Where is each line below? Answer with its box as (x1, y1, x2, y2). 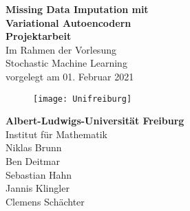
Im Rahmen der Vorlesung (6, 42, 116, 56)
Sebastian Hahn (6, 167, 72, 181)
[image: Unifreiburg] (33, 93, 132, 104)
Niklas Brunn (6, 140, 62, 155)
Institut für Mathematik (6, 126, 107, 141)
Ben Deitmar (6, 154, 60, 168)
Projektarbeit (6, 29, 72, 43)
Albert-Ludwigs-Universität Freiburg (6, 113, 184, 128)
